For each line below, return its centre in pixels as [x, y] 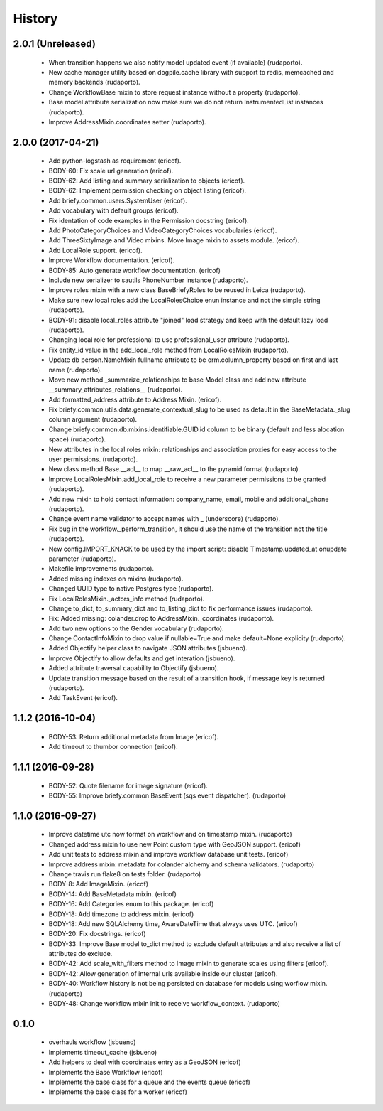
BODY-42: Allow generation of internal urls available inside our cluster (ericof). [163, 973]
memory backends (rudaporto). [95, 82]
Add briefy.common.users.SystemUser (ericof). [118, 200]
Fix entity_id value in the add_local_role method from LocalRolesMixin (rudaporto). [168, 350]
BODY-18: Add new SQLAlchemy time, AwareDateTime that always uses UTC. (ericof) [173, 923]
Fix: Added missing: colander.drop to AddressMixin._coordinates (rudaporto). [161, 618]
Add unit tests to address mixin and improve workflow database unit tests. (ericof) [168, 854]
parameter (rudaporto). [82, 559]
